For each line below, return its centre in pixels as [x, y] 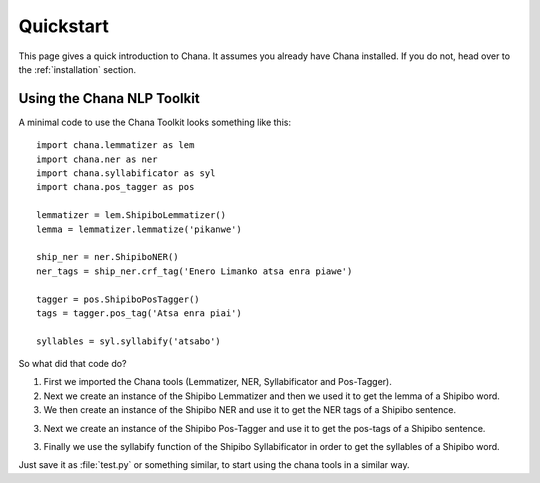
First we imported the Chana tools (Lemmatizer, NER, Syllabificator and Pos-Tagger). [217, 382]
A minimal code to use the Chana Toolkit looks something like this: [155, 122]
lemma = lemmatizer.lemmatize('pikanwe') [139, 229]
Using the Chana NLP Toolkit [109, 98]
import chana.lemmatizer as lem [115, 145]
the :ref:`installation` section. [77, 69]
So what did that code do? [72, 364]
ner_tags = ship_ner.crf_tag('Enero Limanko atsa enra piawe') [194, 271]
